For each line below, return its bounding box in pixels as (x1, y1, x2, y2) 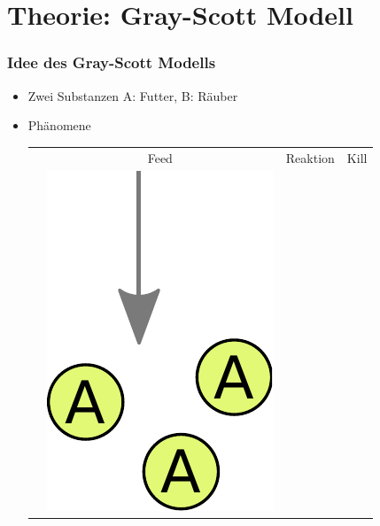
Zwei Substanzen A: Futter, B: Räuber (27, 86, 238, 104)
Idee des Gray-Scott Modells (7, 51, 216, 73)
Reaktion (285, 148, 335, 166)
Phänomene (27, 116, 91, 135)
